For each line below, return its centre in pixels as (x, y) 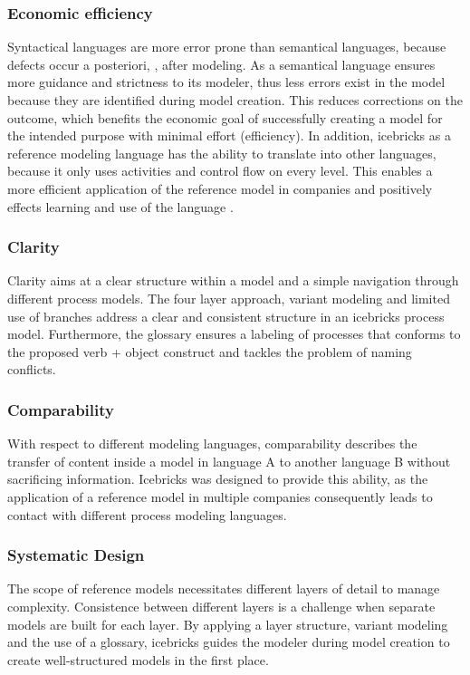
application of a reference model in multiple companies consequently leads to (220, 496)
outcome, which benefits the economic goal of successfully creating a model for (225, 117)
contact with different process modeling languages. (147, 514)
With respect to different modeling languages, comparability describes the (212, 444)
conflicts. (32, 369)
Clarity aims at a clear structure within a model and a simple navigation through (233, 280)
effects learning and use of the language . (120, 206)
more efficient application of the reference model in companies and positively (220, 188)
